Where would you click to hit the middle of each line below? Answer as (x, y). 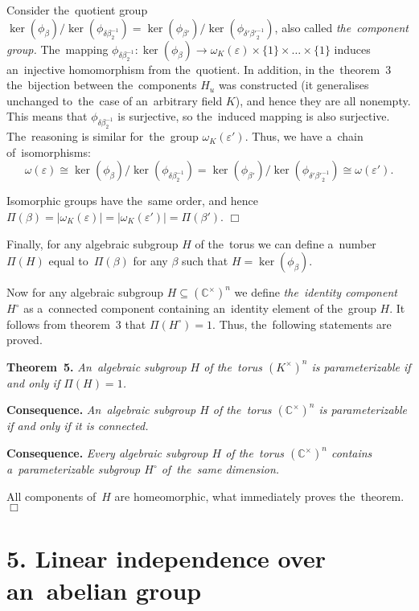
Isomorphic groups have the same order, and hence (133, 201)
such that (205, 261)
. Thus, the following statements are (302, 324)
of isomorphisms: (49, 152)
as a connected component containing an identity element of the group (200, 308)
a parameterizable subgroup (74, 469)
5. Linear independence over (166, 558)
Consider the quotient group (77, 10)
